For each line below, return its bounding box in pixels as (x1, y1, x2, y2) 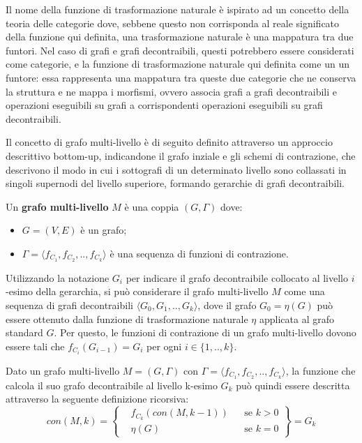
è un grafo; (80, 223, 127, 237)
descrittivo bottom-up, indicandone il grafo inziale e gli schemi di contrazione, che (6, 148, 356, 163)
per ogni (146, 338, 182, 353)
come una (284, 284, 325, 299)
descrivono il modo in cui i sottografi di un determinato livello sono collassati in (6, 162, 347, 177)
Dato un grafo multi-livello (6, 363, 120, 377)
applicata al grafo (259, 311, 334, 326)
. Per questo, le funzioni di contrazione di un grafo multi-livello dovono (54, 325, 356, 340)
